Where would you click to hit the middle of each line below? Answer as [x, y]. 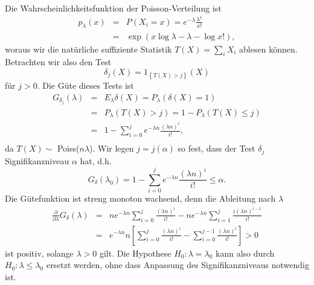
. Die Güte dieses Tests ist [85, 85]
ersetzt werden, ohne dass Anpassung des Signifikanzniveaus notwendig [178, 265]
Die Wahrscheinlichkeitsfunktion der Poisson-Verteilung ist [113, 8]
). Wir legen [112, 148]
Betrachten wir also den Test [58, 62]
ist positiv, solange [39, 253]
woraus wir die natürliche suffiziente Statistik [88, 49]
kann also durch [245, 253]
